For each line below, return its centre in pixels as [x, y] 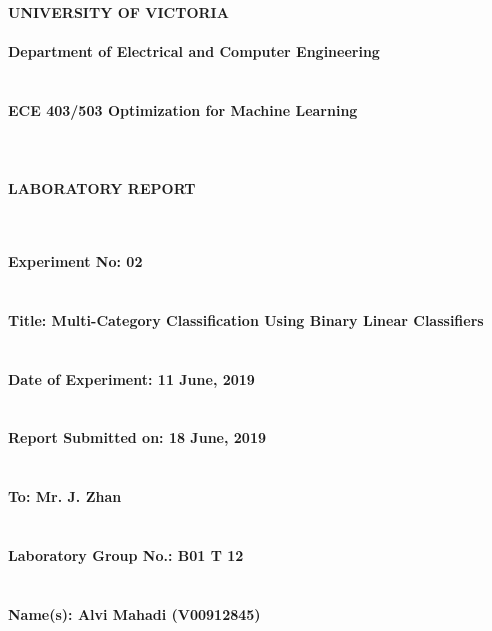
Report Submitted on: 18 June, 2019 [137, 437]
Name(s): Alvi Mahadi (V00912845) [134, 613]
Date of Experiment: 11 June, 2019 [131, 378]
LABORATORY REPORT [102, 188]
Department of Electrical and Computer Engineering [194, 51]
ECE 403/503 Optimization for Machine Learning [183, 109]
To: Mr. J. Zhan [65, 496]
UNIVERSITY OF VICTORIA [118, 12]
